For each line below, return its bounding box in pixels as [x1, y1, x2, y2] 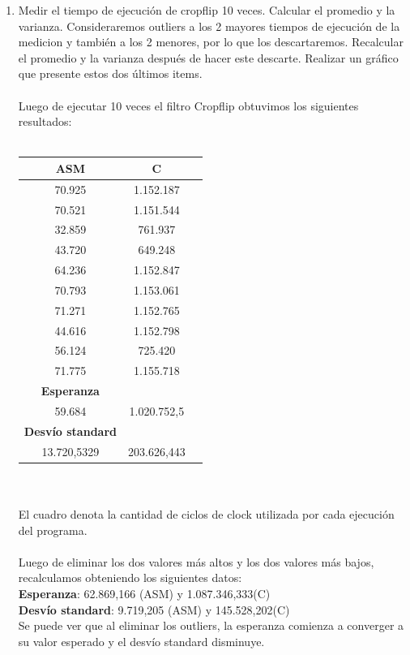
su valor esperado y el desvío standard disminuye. [18, 632, 265, 649]
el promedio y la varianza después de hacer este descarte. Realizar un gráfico [18, 49, 399, 66]
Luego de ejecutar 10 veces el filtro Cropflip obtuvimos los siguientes [18, 97, 359, 114]
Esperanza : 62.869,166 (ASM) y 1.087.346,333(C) [18, 584, 271, 601]
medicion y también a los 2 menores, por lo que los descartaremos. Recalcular [18, 33, 404, 50]
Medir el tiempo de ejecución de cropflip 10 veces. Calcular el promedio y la [18, 2, 395, 18]
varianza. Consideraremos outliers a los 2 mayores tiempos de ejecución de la [18, 17, 400, 34]
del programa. [18, 521, 88, 538]
